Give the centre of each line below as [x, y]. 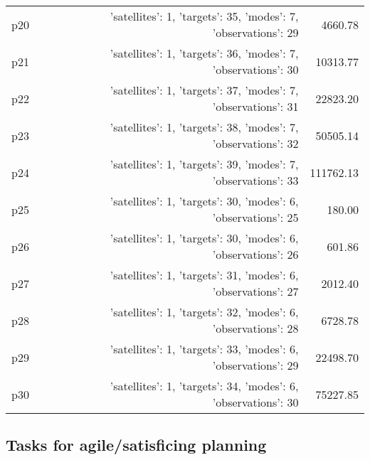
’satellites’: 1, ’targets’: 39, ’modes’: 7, [204, 164]
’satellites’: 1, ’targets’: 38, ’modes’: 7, [204, 127]
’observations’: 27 [255, 291]
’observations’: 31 [255, 106]
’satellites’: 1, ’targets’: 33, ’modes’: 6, [204, 349]
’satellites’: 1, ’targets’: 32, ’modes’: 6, [204, 312]
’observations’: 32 [255, 143]
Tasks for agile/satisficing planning [136, 445]
